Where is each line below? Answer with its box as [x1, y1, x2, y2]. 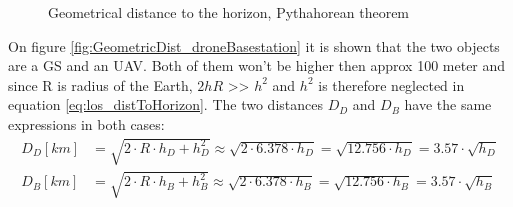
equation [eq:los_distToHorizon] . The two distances [8, 94, 323, 115]
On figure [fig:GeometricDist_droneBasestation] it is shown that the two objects [8, 35, 500, 56]
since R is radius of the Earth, [8, 74, 193, 95]
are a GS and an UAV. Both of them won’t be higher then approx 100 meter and [8, 55, 506, 76]
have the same [404, 94, 492, 115]
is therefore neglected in [318, 74, 465, 95]
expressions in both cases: [8, 113, 165, 134]
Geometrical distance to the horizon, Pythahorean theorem [48, 2, 410, 22]
